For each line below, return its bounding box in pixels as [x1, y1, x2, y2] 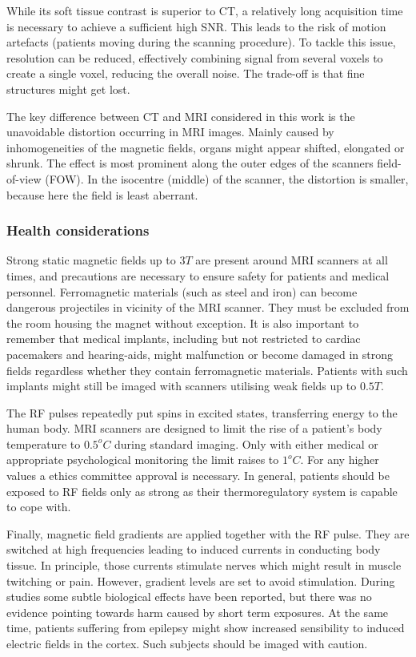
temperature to [6, 435, 81, 452]
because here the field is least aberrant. [6, 186, 198, 203]
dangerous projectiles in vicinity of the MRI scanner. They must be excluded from [6, 299, 410, 316]
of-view [6, 170, 42, 187]
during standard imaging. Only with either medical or [114, 435, 378, 452]
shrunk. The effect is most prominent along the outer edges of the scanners [6, 155, 374, 171]
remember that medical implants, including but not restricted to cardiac [6, 330, 361, 347]
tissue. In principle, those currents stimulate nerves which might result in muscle [6, 557, 402, 574]
